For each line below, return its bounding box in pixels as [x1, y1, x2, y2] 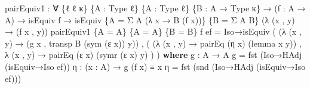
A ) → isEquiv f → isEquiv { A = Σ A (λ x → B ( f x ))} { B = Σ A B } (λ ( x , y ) [5, 13, 295, 26]
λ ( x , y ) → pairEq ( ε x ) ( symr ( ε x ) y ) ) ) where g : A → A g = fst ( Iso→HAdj [5, 48, 302, 61]
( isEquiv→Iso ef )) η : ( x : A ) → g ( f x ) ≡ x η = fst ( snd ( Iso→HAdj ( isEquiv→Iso [5, 60, 306, 72]
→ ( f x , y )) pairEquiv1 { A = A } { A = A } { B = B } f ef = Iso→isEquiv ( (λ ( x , [5, 25, 302, 38]
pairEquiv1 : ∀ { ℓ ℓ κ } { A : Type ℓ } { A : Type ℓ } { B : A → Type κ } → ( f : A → [5, 2, 306, 14]
